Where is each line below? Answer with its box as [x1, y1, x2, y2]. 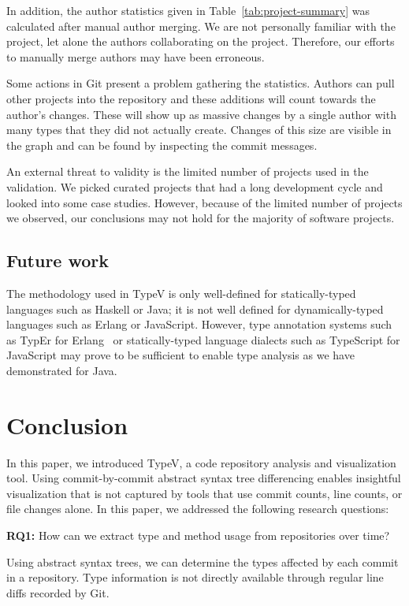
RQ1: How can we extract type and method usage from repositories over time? [6, 526, 390, 543]
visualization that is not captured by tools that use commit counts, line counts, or [6, 485, 403, 501]
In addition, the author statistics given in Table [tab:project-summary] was [6, 2, 370, 18]
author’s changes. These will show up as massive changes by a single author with [6, 106, 396, 122]
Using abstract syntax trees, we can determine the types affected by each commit [6, 553, 399, 570]
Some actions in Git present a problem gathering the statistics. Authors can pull [6, 75, 395, 91]
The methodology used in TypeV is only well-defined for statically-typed [6, 284, 356, 301]
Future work [6, 248, 110, 273]
